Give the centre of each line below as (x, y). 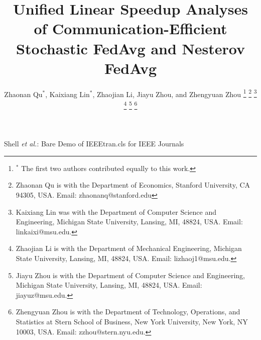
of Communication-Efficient (130, 28)
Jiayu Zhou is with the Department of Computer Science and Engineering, (130, 275)
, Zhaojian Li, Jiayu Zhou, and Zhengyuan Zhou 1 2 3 (175, 93)
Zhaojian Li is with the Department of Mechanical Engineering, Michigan (129, 248)
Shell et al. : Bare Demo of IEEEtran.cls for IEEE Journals (94, 144)
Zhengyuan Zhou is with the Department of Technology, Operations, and (128, 312)
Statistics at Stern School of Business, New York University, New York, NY (132, 321)
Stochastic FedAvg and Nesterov (130, 48)
